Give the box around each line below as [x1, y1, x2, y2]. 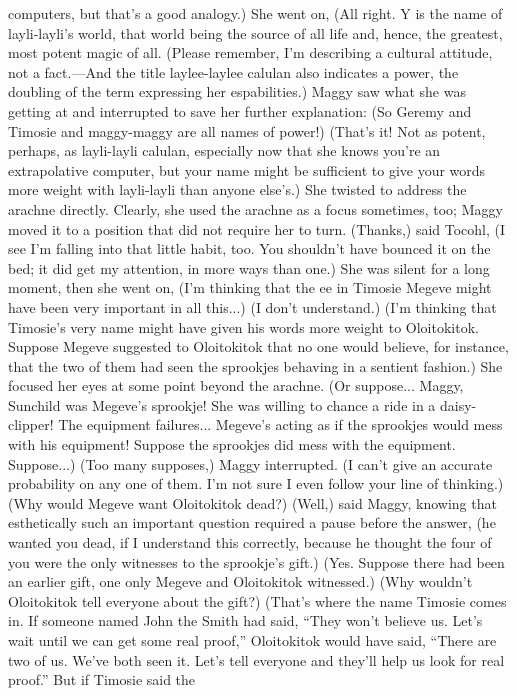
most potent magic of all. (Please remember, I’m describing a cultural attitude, [8, 42, 493, 63]
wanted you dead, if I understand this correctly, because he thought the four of [8, 532, 492, 553]
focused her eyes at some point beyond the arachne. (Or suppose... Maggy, [8, 375, 464, 396]
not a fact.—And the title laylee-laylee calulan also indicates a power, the [8, 61, 459, 82]
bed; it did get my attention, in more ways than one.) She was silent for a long [8, 257, 490, 278]
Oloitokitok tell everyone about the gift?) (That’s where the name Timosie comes [8, 590, 507, 611]
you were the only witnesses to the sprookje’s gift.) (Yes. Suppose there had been [8, 551, 505, 572]
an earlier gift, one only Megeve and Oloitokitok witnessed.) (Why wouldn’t [8, 571, 473, 592]
